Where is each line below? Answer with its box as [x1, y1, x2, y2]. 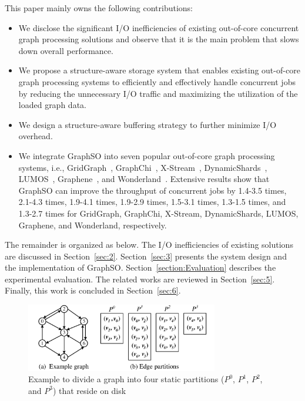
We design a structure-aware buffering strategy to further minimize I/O [18, 118, 277, 130]
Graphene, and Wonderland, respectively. [18, 218, 167, 231]
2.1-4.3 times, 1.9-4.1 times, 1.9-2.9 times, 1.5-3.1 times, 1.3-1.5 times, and [18, 196, 286, 208]
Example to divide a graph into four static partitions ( [28, 373, 224, 385]
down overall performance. [18, 44, 113, 56]
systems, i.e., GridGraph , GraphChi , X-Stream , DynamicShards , [18, 161, 267, 173]
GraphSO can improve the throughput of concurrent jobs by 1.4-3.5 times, [18, 184, 287, 196]
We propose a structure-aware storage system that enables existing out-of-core [18, 64, 300, 76]
